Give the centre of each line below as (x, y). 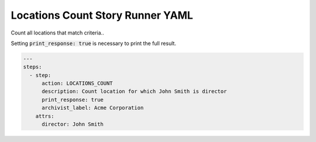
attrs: (45, 116)
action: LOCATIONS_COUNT (78, 84)
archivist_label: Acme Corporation (93, 108)
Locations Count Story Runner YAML (102, 15)
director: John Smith (73, 124)
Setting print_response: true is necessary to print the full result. (94, 43)
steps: (32, 67)
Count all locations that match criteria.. (58, 33)
